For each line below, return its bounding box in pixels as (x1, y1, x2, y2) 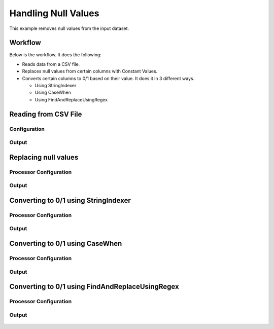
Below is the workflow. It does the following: (9, 52, 101, 58)
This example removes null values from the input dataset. (9, 25, 129, 31)
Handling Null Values (9, 8, 99, 19)
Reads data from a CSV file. (22, 61, 80, 67)
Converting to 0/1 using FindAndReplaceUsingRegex (9, 282, 180, 291)
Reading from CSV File (9, 109, 82, 119)
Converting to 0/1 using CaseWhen (9, 239, 122, 248)
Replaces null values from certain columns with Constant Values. (22, 68, 158, 75)
